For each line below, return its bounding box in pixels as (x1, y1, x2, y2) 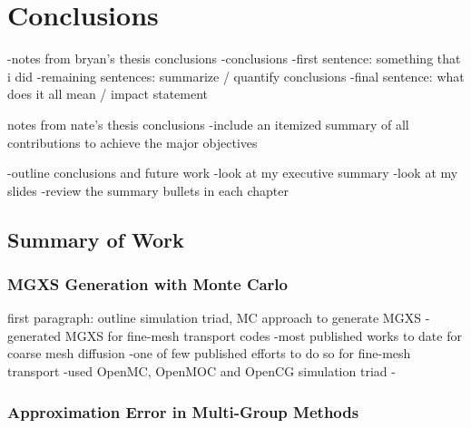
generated (7, 326, 62, 345)
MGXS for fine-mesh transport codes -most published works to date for (64, 326, 462, 345)
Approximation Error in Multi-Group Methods (7, 400, 359, 423)
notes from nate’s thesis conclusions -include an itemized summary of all (7, 114, 409, 133)
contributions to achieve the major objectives (7, 132, 258, 151)
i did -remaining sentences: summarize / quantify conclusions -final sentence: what (7, 66, 465, 85)
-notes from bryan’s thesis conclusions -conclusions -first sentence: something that (7, 49, 461, 68)
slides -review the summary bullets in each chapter (7, 180, 289, 199)
